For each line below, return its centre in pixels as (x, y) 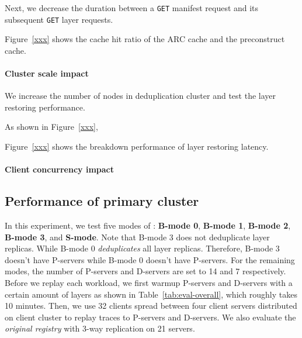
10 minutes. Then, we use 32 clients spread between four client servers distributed (151, 306)
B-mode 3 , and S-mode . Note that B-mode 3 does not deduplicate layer (137, 237)
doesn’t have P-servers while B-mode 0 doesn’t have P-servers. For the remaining (150, 259)
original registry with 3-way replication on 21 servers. (100, 328)
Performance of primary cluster (102, 201)
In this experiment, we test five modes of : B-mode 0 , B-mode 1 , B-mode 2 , (148, 225)
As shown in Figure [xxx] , (51, 127)
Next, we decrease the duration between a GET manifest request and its (132, 8)
